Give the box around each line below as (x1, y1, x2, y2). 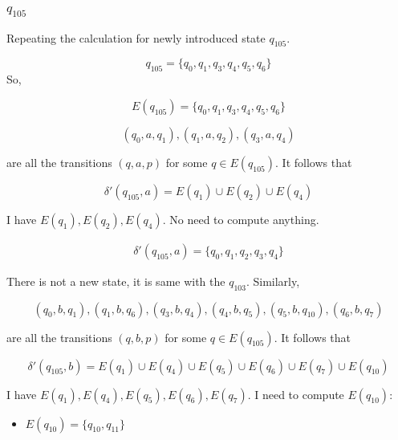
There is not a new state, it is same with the (6, 272, 225, 289)
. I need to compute (247, 385, 344, 402)
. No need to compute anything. (162, 210, 319, 227)
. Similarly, (246, 272, 300, 289)
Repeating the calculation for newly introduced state (6, 29, 266, 46)
